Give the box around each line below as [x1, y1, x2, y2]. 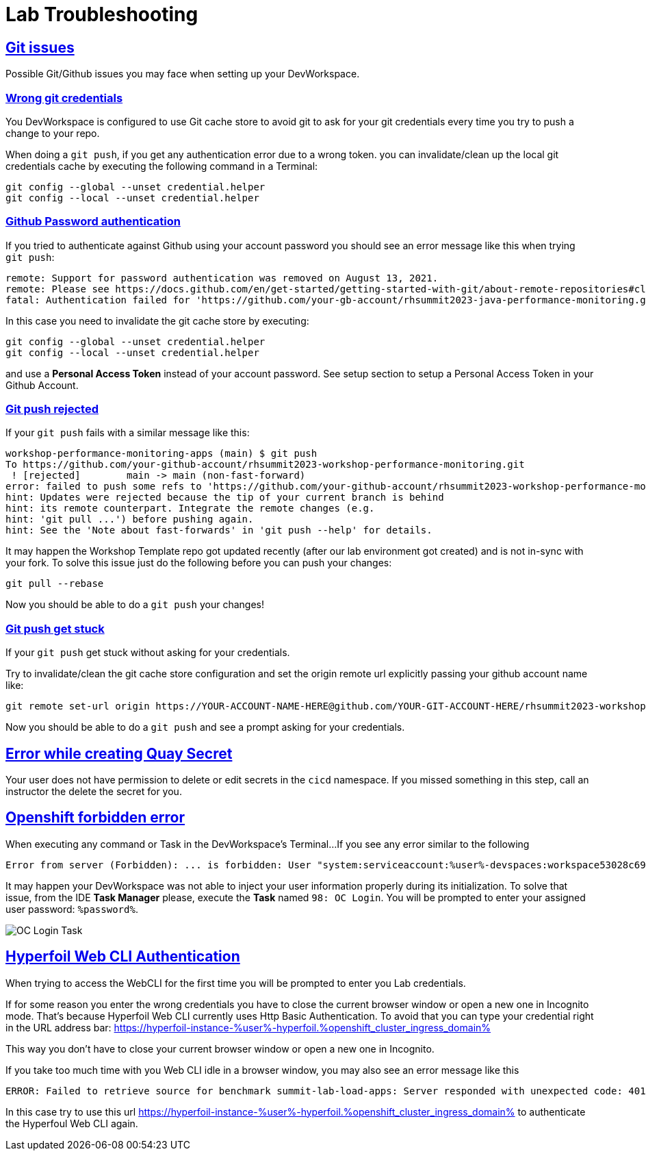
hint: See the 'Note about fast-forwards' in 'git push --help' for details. [5, 525, 432, 536]
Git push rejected [5, 402, 99, 416]
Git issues [5, 38, 75, 56]
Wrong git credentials [5, 90, 123, 105]
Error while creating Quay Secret [5, 744, 233, 762]
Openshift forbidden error [5, 809, 185, 827]
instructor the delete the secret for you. [5, 786, 182, 798]
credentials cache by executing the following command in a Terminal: [5, 160, 318, 172]
